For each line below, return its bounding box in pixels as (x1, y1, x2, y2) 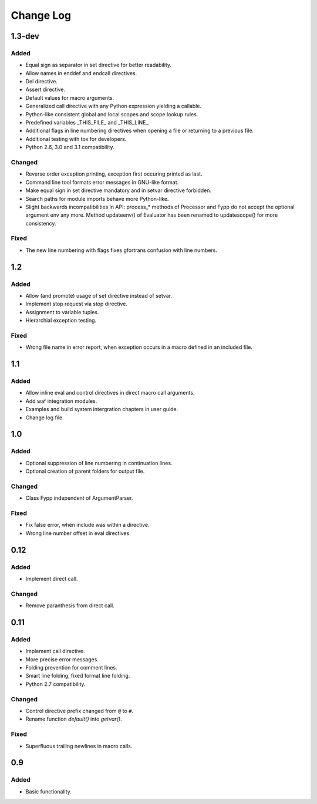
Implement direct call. (25, 576, 78, 583)
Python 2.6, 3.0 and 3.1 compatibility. (25, 144, 114, 151)
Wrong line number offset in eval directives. (25, 529, 131, 537)
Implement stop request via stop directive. (25, 300, 127, 308)
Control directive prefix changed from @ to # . (25, 708, 134, 715)
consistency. (25, 220, 56, 227)
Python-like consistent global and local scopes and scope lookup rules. (25, 110, 198, 117)
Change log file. (25, 414, 64, 421)
